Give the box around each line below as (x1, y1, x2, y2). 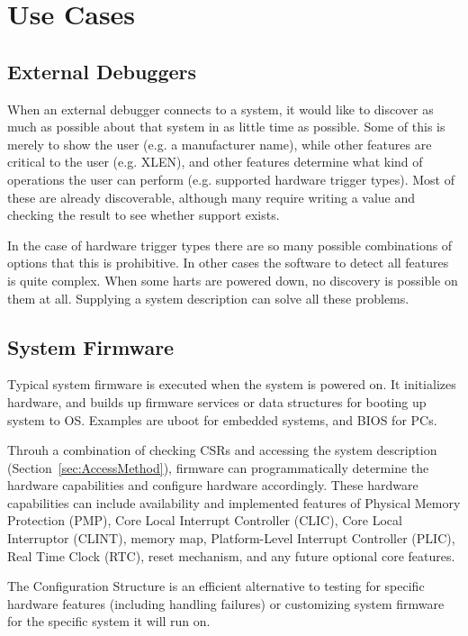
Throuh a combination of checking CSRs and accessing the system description (7, 441, 437, 459)
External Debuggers (7, 57, 197, 85)
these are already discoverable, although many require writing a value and (7, 187, 416, 206)
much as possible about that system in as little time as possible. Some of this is (7, 117, 445, 136)
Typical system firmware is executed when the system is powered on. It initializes (7, 375, 456, 394)
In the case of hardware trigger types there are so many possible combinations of (7, 235, 453, 254)
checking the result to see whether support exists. (7, 205, 280, 224)
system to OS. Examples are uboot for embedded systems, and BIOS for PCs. (7, 410, 437, 429)
